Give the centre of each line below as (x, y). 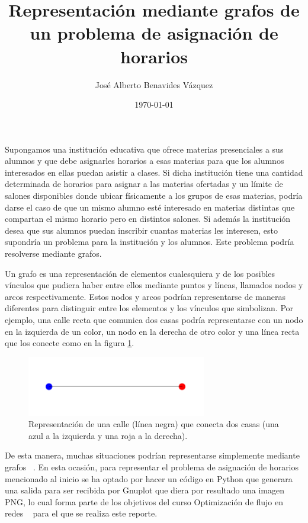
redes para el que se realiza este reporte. (81, 513)
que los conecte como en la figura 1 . (70, 343)
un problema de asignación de (154, 33)
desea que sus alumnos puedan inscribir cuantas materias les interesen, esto (141, 230)
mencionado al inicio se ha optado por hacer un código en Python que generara (149, 478)
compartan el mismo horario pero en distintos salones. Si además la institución (148, 219)
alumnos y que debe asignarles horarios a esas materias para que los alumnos (145, 161)
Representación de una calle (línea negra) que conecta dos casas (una (154, 424)
